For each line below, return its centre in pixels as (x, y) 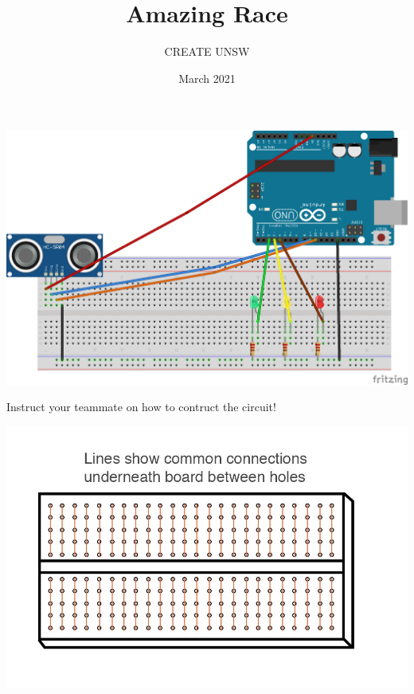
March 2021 (207, 78)
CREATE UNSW (207, 51)
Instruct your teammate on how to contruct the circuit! (141, 407)
